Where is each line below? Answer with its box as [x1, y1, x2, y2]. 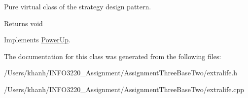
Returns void [4, 18, 43, 28]
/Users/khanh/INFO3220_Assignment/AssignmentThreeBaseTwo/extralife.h [4, 67, 238, 78]
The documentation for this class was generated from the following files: [4, 51, 221, 61]
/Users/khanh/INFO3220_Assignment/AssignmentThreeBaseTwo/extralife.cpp [4, 84, 245, 94]
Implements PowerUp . [4, 34, 71, 45]
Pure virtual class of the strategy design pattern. [4, 1, 151, 11]
